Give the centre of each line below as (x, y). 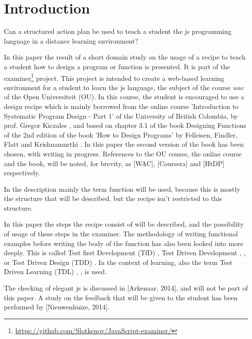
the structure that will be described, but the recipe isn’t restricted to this (113, 198)
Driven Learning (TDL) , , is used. (55, 271)
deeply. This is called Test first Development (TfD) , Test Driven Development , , (125, 253)
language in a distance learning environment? (71, 40)
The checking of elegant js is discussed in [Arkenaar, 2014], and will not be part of (126, 288)
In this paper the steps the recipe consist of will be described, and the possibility (124, 224)
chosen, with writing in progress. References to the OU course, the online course (123, 153)
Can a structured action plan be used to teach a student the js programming (118, 31)
